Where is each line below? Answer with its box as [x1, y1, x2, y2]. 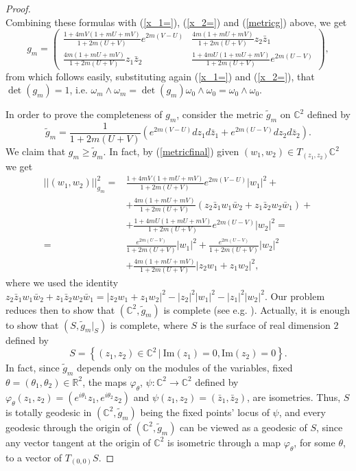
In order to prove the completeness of [5, 107, 163, 122]
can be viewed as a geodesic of [180, 420, 307, 434]
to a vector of [5, 450, 62, 464]
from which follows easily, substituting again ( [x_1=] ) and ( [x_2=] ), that [5, 69, 315, 83]
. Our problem [264, 288, 325, 303]
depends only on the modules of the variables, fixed [77, 360, 293, 375]
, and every [278, 404, 326, 419]
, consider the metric [176, 107, 263, 122]
